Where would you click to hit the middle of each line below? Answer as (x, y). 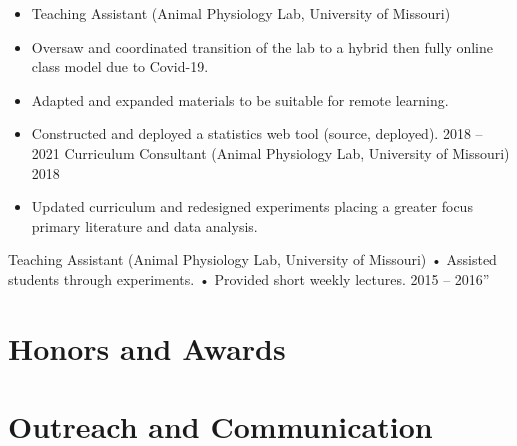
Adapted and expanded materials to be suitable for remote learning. (240, 99)
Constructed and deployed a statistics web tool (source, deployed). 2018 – (257, 133)
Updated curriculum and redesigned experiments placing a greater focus (252, 206)
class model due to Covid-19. (120, 66)
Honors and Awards (147, 347)
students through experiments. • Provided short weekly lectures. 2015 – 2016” (249, 278)
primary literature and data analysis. (144, 225)
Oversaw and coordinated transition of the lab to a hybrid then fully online (262, 46)
